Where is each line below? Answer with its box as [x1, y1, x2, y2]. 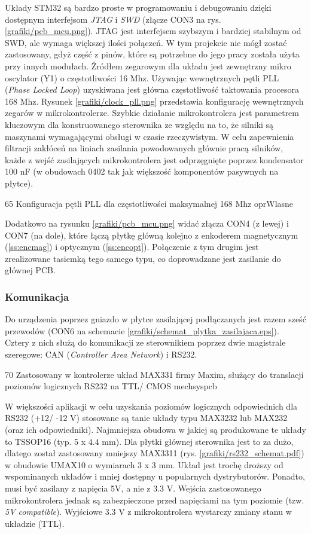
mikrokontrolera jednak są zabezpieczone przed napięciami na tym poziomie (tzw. [5, 493, 304, 506]
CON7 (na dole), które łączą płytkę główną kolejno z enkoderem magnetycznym [5, 228, 298, 241]
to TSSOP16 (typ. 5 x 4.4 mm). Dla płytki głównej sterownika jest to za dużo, [5, 435, 294, 447]
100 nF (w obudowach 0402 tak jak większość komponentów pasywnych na [5, 165, 279, 178]
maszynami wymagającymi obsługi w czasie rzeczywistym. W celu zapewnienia [5, 130, 294, 142]
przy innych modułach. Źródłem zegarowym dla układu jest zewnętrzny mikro [5, 59, 291, 72]
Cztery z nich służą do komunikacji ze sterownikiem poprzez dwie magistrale [5, 336, 286, 349]
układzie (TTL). [5, 517, 65, 529]
